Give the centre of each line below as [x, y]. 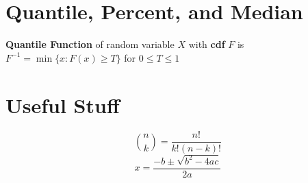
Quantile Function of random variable [90, 44]
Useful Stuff [63, 105]
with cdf [207, 44]
